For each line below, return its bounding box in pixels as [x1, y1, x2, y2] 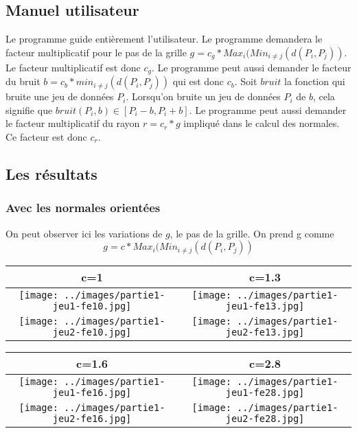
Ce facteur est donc [5, 130, 87, 144]
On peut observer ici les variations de [5, 226, 163, 240]
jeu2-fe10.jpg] [52, 327, 132, 338]
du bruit [5, 74, 41, 89]
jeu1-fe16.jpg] [52, 387, 132, 399]
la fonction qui [284, 74, 345, 89]
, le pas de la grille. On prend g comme [170, 226, 334, 240]
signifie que [5, 102, 53, 117]
